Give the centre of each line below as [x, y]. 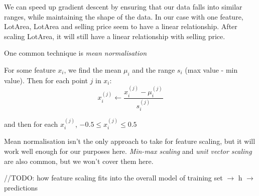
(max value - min [211, 69]
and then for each [31, 124]
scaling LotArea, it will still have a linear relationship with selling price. [115, 36]
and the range [154, 69]
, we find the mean [93, 69]
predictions [21, 187]
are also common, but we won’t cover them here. [79, 161]
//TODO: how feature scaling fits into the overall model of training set [113, 178]
